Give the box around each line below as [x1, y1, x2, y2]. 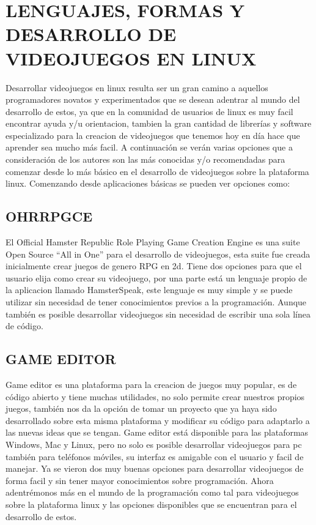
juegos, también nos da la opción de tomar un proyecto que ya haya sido [6, 402, 277, 415]
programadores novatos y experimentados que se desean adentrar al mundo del [6, 93, 300, 106]
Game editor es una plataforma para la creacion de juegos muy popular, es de [6, 378, 297, 390]
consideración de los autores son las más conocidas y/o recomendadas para [6, 153, 285, 166]
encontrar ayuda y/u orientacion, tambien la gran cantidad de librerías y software [6, 117, 312, 130]
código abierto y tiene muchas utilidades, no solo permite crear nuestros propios [6, 390, 305, 403]
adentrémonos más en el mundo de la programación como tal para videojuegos [6, 486, 299, 499]
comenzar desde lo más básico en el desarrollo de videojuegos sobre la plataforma [6, 165, 309, 177]
